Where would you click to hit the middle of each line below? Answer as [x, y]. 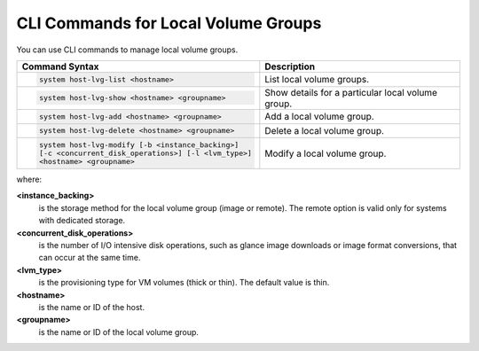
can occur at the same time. [90, 258]
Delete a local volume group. [325, 130]
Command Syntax [60, 66]
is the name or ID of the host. [92, 307]
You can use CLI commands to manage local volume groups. [127, 50]
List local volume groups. [317, 80]
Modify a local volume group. [326, 153]
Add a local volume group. [319, 117]
